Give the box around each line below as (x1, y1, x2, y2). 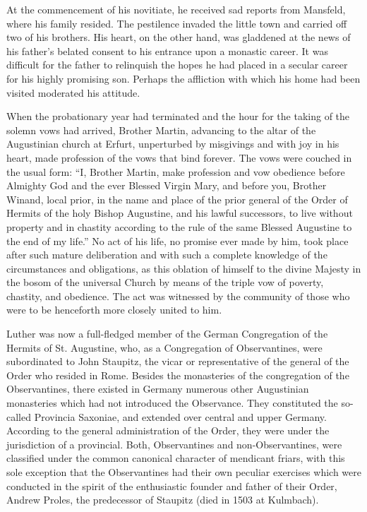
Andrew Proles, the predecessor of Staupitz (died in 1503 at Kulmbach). (6, 492, 319, 507)
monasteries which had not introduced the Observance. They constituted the (6, 395, 338, 410)
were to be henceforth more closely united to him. (6, 302, 222, 317)
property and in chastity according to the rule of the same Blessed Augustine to (6, 219, 352, 234)
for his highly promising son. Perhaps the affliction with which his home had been (6, 71, 361, 85)
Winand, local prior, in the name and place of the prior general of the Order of (6, 191, 348, 206)
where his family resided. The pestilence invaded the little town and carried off (6, 16, 347, 30)
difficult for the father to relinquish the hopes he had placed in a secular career (6, 57, 348, 72)
